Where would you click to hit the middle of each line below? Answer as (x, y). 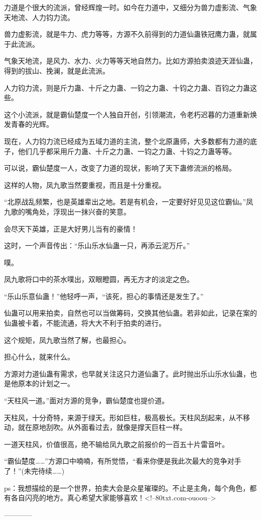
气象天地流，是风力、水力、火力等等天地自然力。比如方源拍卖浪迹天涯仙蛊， (130, 61)
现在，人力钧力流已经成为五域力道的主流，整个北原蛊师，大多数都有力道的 (127, 141)
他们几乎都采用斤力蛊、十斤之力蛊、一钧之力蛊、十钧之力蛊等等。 (127, 151)
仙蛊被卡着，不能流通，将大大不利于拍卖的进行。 (85, 323)
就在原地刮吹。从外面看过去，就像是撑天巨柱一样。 (102, 427)
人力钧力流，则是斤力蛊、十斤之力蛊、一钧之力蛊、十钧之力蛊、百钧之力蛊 (127, 87)
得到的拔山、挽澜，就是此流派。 (57, 70)
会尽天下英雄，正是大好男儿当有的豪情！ (71, 228)
